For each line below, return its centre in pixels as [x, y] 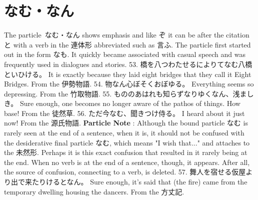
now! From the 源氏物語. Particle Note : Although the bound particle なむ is [126, 123]
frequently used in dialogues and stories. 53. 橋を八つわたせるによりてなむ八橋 [128, 64]
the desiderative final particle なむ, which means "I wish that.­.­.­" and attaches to [127, 142]
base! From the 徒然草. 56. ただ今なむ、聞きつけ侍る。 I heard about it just [124, 113]
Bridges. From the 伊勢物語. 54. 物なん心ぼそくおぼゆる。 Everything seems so [129, 84]
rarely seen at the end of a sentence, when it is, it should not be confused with [124, 133]
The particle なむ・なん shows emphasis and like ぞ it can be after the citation [127, 35]
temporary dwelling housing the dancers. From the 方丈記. [94, 191]
